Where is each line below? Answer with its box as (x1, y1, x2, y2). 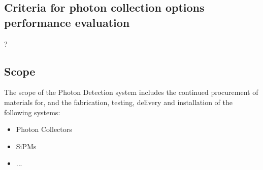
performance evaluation (4, 14, 130, 30)
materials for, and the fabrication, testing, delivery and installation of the (4, 96, 233, 107)
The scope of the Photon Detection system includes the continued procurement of (4, 87, 258, 97)
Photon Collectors (16, 124, 72, 134)
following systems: (4, 107, 60, 117)
